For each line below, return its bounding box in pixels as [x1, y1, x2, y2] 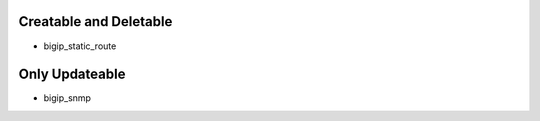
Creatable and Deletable [18, 13, 173, 30]
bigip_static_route [43, 40, 117, 52]
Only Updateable [18, 66, 126, 83]
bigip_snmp [43, 92, 92, 104]
